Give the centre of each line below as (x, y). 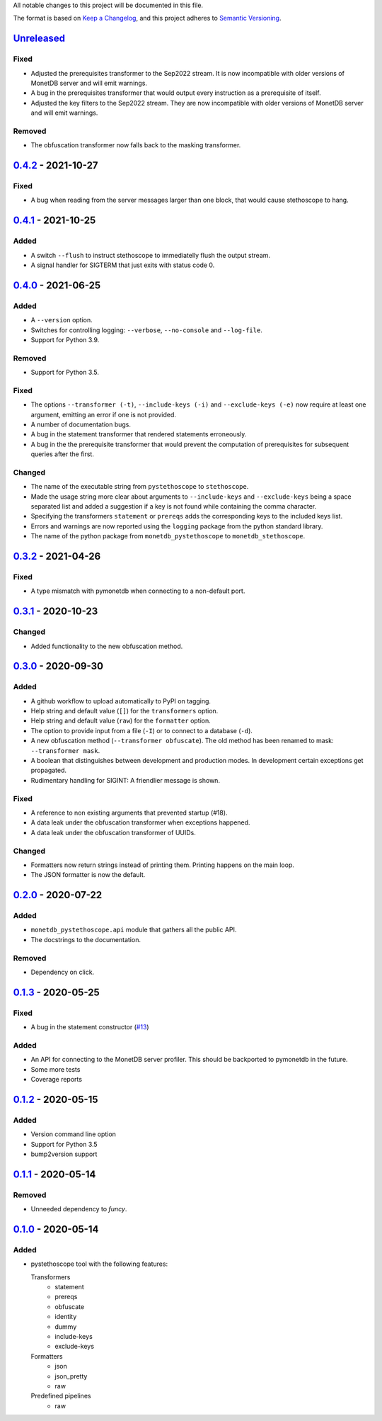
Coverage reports (57, 1080)
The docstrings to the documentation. (86, 939)
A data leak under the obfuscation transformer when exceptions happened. (140, 822)
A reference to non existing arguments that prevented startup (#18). (129, 813)
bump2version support (64, 1154)
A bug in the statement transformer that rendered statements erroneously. (139, 434)
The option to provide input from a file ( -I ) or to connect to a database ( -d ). (141, 730)
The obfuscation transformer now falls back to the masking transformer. (136, 145)
